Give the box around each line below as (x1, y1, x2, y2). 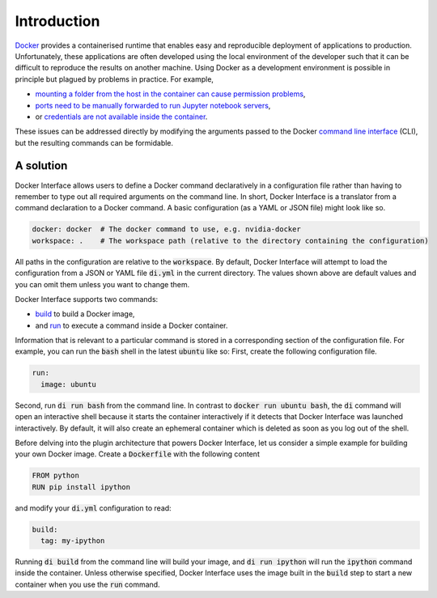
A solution (15, 159, 68, 173)
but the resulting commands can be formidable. (15, 138, 174, 147)
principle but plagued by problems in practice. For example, (15, 74, 214, 84)
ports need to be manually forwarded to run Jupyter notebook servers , (35, 100, 271, 110)
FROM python (32, 471, 80, 481)
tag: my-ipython (40, 537, 105, 545)
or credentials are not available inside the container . (35, 112, 208, 121)
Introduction (15, 12, 100, 30)
